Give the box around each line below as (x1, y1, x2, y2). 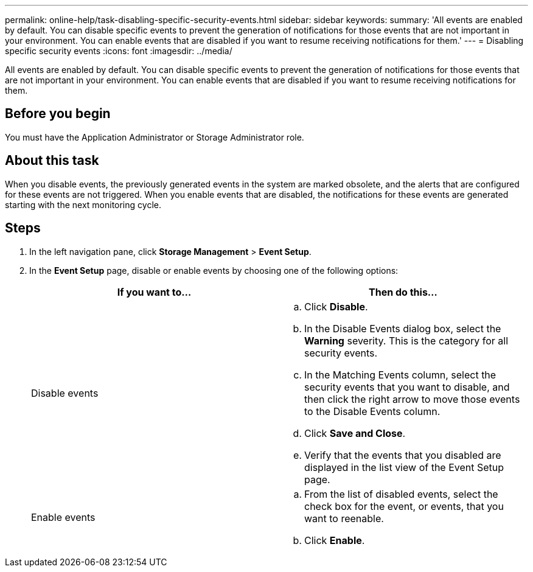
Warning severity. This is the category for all (304, 334, 509, 347)
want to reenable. (304, 512, 384, 525)
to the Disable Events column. (304, 405, 441, 417)
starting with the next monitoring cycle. (5, 199, 161, 210)
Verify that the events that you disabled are (304, 448, 501, 461)
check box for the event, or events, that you (304, 500, 504, 512)
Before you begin (5, 106, 111, 122)
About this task (5, 153, 99, 169)
